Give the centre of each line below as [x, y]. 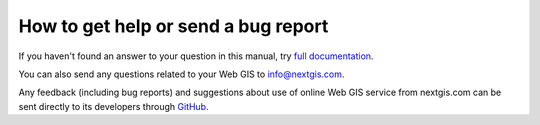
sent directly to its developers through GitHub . [113, 106]
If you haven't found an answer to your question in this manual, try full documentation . [196, 56]
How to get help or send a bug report [173, 26]
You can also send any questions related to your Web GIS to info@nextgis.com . [181, 74]
